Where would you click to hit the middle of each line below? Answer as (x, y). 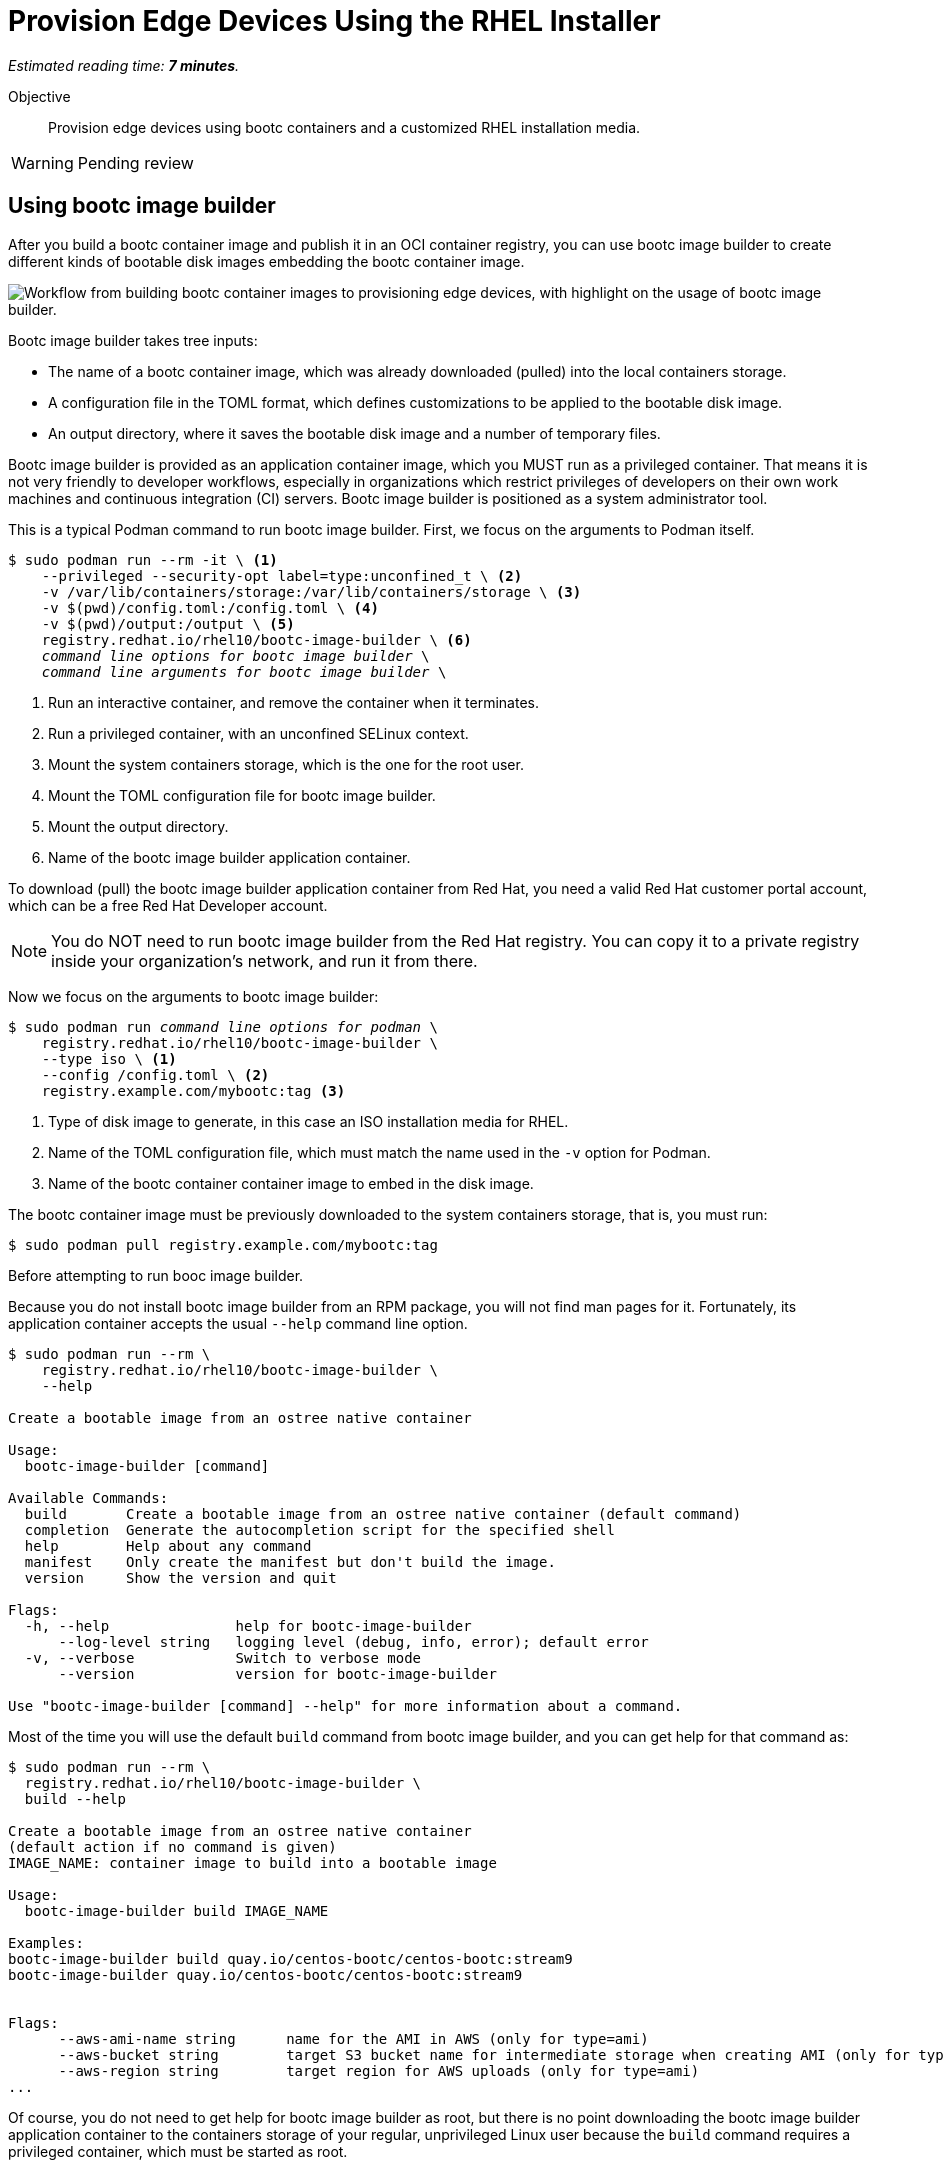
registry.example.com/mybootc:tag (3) (193, 1090)
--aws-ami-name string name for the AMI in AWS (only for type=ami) (353, 2038)
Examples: (46, 1942)
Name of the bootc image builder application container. (229, 857)
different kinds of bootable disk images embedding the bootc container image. (266, 261)
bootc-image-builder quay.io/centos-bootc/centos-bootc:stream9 (265, 1974)
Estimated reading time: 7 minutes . (124, 65)
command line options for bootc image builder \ (235, 655)
